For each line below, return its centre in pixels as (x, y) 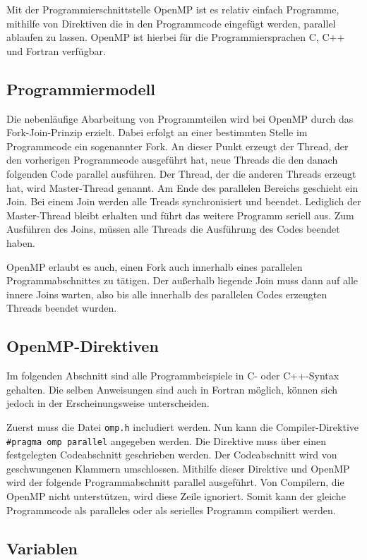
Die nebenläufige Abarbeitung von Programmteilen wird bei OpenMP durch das (180, 118)
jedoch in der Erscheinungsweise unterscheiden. (108, 403)
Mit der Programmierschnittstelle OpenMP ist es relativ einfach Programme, (173, 9)
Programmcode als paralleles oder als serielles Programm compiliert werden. (171, 510)
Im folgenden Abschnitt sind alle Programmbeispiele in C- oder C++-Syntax (173, 376)
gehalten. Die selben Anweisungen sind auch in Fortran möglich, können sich (172, 389)
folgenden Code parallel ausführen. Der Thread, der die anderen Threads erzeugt (181, 173)
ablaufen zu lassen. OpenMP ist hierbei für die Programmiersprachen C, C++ (176, 37)
